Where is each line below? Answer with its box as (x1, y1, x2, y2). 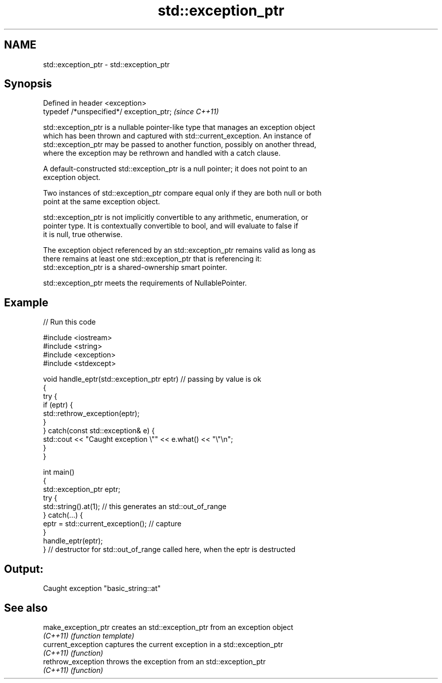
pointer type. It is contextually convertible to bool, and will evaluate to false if (43, 221, 298, 231)
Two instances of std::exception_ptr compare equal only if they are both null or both (43, 189, 322, 198)
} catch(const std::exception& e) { (43, 426, 155, 435)
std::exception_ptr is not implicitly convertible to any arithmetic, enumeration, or (43, 213, 308, 222)
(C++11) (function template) (43, 631, 135, 640)
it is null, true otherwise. (43, 230, 123, 239)
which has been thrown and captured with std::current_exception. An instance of (43, 131, 311, 141)
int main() (43, 468, 75, 477)
